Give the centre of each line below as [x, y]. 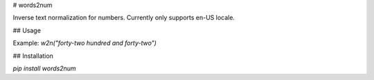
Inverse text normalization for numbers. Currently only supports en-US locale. [124, 18]
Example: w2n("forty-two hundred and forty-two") [85, 43]
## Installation [33, 56]
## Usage [27, 30]
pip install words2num [44, 68]
